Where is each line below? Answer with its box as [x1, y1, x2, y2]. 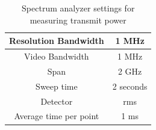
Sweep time [36, 79, 78, 92]
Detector [40, 94, 73, 107]
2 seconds [112, 79, 148, 92]
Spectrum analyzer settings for [22, 2, 135, 14]
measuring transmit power [30, 13, 126, 26]
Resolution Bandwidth [9, 34, 104, 47]
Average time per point [14, 110, 99, 122]
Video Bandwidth [24, 50, 89, 63]
